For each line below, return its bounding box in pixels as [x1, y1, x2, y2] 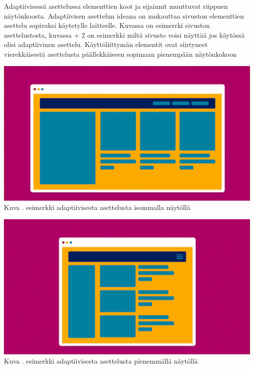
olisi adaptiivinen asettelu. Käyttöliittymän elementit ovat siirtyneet [4, 39, 208, 49]
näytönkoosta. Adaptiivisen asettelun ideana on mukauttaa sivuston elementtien [4, 10, 244, 21]
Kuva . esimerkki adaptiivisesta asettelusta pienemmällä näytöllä [4, 356, 198, 366]
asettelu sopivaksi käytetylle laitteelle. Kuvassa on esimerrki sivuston [4, 20, 210, 30]
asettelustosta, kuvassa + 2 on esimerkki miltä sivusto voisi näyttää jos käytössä [4, 29, 245, 40]
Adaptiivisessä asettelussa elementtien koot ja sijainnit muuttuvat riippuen [4, 1, 228, 11]
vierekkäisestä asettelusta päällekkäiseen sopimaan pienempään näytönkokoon [4, 48, 237, 59]
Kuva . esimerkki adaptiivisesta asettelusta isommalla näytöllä [4, 202, 190, 212]
